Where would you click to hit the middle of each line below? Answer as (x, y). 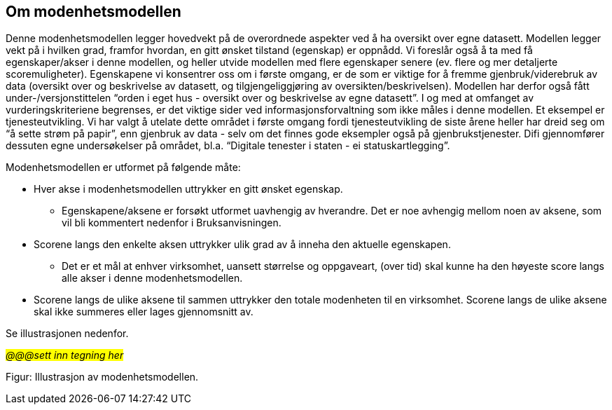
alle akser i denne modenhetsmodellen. (152, 278)
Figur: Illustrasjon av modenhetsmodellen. (102, 377)
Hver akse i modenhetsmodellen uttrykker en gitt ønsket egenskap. (188, 189)
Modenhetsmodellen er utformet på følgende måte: (123, 168)
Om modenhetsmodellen (93, 12)
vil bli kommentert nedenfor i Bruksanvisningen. (172, 223)
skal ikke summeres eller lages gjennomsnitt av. (144, 312)
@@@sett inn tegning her (65, 355)
